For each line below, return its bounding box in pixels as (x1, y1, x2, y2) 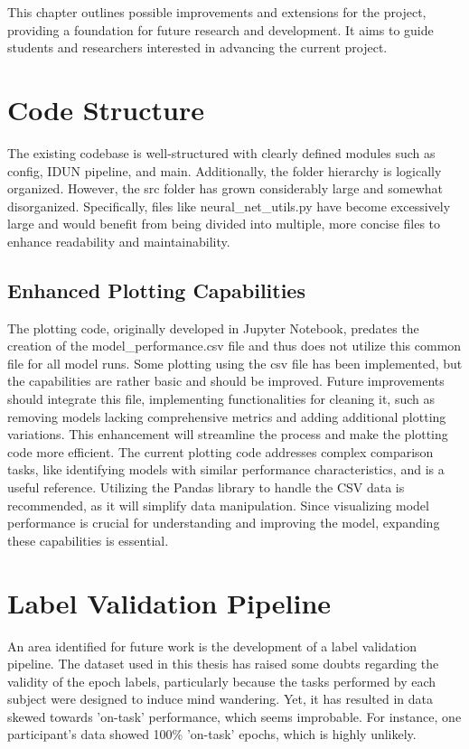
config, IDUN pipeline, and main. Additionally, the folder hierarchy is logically (7, 161, 442, 180)
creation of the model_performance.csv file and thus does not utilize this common (7, 336, 462, 355)
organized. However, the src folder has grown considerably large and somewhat (7, 179, 444, 198)
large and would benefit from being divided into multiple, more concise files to (7, 214, 441, 233)
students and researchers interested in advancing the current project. (7, 38, 388, 57)
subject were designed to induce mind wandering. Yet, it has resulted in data (7, 689, 433, 708)
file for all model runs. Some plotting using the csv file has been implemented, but (7, 353, 463, 372)
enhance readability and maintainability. (7, 231, 230, 250)
